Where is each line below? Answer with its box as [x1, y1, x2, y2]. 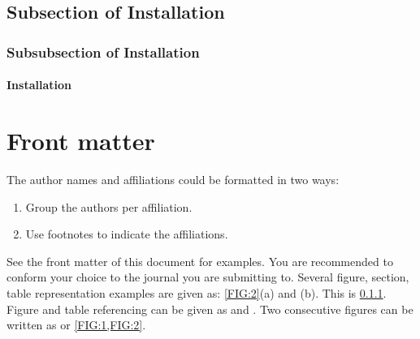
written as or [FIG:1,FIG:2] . [6, 316, 146, 333]
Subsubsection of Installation [6, 41, 200, 62]
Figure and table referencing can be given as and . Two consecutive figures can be [6, 300, 414, 317]
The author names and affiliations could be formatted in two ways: [6, 170, 340, 187]
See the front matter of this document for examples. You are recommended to [6, 252, 393, 269]
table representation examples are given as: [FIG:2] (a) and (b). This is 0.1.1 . [6, 284, 387, 301]
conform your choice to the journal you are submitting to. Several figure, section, [6, 268, 409, 285]
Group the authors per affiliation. [25, 198, 193, 215]
